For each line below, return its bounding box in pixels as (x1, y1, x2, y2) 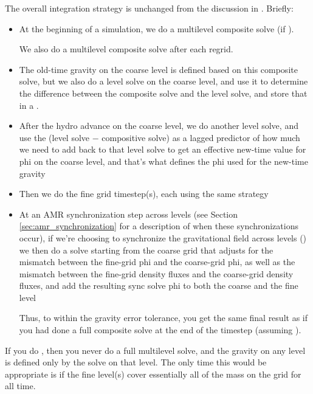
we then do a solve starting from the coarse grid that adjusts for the (19, 243, 273, 256)
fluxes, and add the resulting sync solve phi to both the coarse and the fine (19, 279, 298, 292)
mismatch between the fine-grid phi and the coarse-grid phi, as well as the (19, 255, 295, 268)
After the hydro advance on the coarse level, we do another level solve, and (19, 119, 298, 132)
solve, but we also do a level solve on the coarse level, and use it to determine (19, 75, 308, 88)
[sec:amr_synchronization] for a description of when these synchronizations (19, 219, 298, 232)
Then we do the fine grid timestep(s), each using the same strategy (19, 187, 269, 200)
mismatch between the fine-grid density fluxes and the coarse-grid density (19, 267, 294, 280)
